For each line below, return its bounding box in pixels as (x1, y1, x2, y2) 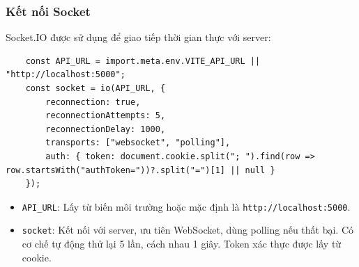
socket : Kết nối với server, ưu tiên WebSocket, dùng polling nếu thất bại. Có (22, 222, 353, 237)
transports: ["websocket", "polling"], (45, 138, 231, 148)
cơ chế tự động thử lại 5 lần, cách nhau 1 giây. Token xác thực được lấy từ (22, 236, 342, 251)
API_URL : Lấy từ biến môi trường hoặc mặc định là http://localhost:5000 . (22, 199, 351, 213)
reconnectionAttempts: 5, (45, 111, 166, 121)
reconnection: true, (45, 97, 141, 107)
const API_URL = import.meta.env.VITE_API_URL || (25, 56, 261, 66)
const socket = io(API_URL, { (25, 83, 166, 93)
